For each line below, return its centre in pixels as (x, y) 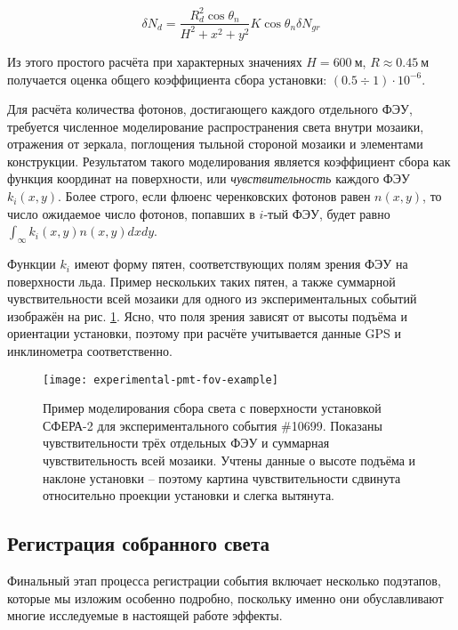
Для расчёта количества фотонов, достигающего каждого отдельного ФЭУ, (210, 109)
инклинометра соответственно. (90, 351)
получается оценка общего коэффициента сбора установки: (167, 79)
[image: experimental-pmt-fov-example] (161, 380)
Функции (32, 264)
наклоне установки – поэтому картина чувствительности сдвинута (222, 477)
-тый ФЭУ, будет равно (327, 213)
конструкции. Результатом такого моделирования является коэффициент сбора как (229, 161)
